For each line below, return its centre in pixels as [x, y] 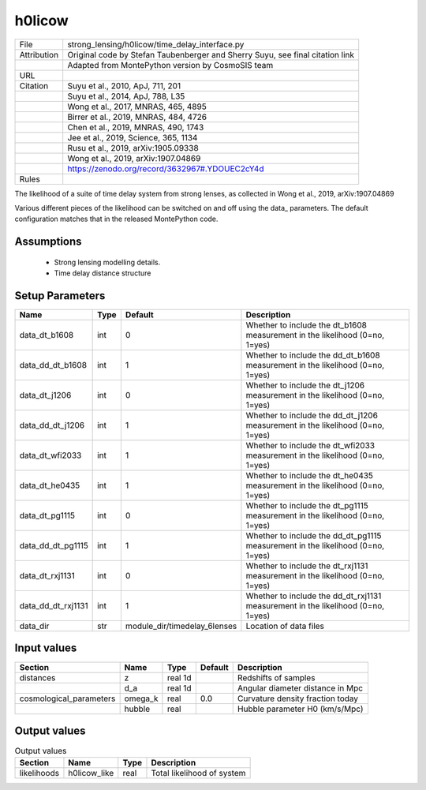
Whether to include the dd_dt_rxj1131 [314, 596]
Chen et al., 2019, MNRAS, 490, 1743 [136, 127]
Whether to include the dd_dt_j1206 [312, 416]
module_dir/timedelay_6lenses [181, 626]
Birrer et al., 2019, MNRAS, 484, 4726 [137, 117]
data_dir [34, 626]
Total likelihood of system [198, 773]
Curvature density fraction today [298, 698]
